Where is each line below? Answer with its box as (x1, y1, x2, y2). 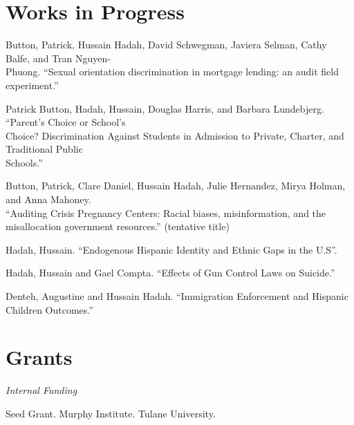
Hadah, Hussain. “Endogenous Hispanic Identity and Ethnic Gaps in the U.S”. (6, 242, 337, 256)
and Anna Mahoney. (6, 192, 91, 207)
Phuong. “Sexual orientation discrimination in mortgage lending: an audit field (6, 64, 339, 79)
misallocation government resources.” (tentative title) (6, 219, 230, 234)
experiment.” (6, 77, 59, 92)
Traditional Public (6, 142, 83, 156)
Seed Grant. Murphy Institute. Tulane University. (6, 406, 216, 420)
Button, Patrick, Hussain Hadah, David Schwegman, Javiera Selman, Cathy (6, 37, 327, 52)
